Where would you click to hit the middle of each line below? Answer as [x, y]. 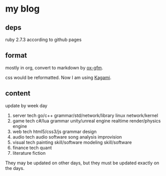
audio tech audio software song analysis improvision [67, 137]
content [18, 93]
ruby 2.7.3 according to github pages [43, 39]
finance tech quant [32, 148]
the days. [15, 168]
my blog [22, 9]
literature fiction [29, 153]
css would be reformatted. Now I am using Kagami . [58, 77]
